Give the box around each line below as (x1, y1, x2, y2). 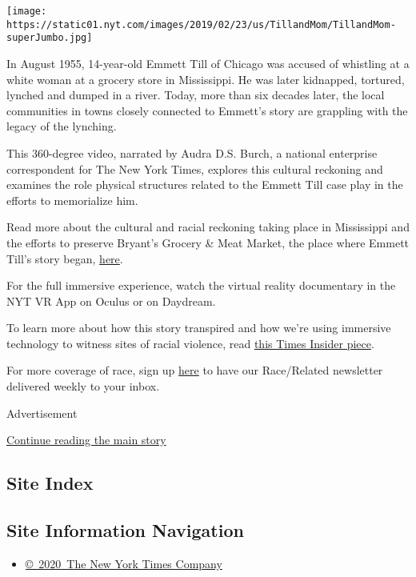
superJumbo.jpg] (6, 32, 93, 44)
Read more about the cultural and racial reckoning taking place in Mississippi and (6, 218, 410, 235)
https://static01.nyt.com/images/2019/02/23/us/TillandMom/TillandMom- (6, 18, 396, 30)
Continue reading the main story (6, 431, 166, 448)
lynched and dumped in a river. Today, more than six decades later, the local (6, 86, 385, 103)
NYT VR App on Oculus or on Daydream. (6, 292, 216, 309)
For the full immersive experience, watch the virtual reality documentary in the (6, 277, 396, 294)
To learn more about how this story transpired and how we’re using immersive (6, 319, 391, 336)
